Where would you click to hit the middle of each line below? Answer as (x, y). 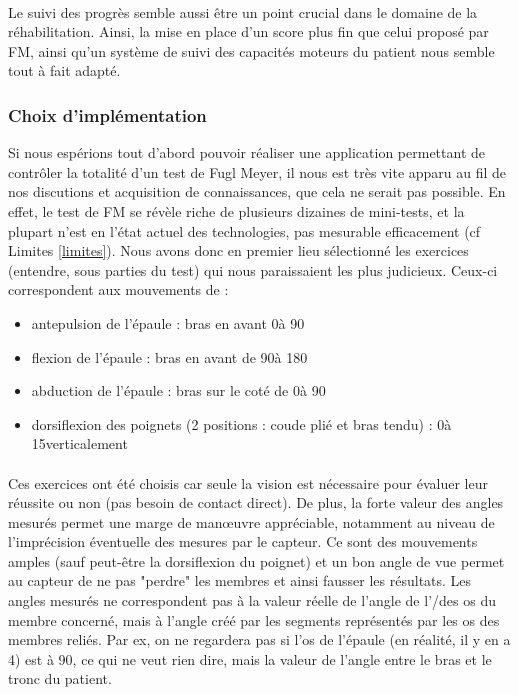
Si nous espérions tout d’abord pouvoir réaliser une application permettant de (246, 152)
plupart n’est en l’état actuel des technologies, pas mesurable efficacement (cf (244, 230)
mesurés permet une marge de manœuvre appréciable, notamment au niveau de (251, 521)
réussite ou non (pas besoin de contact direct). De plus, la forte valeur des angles (256, 502)
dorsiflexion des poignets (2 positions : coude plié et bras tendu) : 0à (241, 423)
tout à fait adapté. (64, 70)
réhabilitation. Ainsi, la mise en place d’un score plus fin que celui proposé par (248, 31)
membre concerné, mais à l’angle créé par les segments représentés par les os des (254, 619)
